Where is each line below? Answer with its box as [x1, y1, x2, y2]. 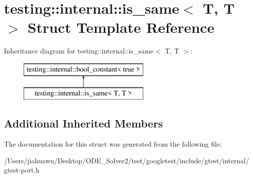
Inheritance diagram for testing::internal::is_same [4, 46, 154, 56]
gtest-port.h [4, 165, 40, 175]
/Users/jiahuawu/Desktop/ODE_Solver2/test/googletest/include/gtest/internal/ [4, 155, 250, 165]
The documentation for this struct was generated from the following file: [4, 139, 222, 149]
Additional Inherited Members [4, 116, 163, 131]
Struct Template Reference [28, 17, 215, 37]
